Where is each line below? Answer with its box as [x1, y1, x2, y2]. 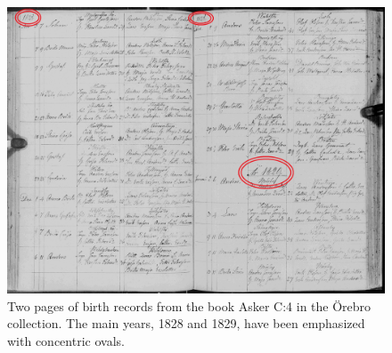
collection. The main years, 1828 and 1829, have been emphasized [7, 314, 365, 333]
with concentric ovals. [7, 331, 125, 349]
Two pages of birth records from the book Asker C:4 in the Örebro [7, 296, 372, 315]
